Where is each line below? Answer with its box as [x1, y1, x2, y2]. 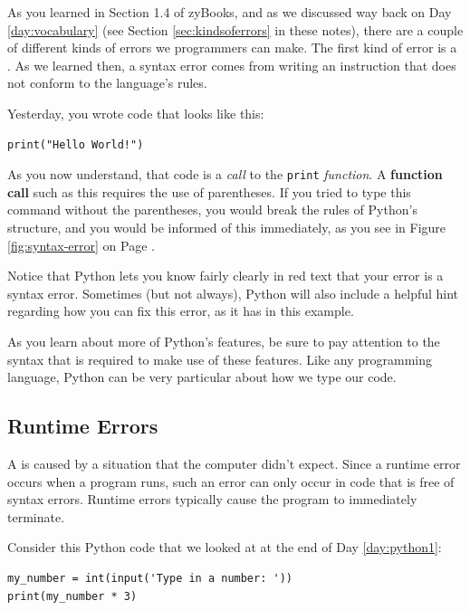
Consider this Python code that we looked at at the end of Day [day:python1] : [7, 538, 442, 557]
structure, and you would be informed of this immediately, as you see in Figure [7, 218, 446, 236]
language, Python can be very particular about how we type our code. [7, 367, 397, 386]
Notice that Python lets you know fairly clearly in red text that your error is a [7, 266, 444, 285]
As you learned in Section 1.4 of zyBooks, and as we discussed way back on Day [7, 3, 452, 21]
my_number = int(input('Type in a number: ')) [7, 571, 293, 585]
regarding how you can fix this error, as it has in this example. [7, 301, 354, 320]
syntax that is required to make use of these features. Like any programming [7, 349, 432, 368]
